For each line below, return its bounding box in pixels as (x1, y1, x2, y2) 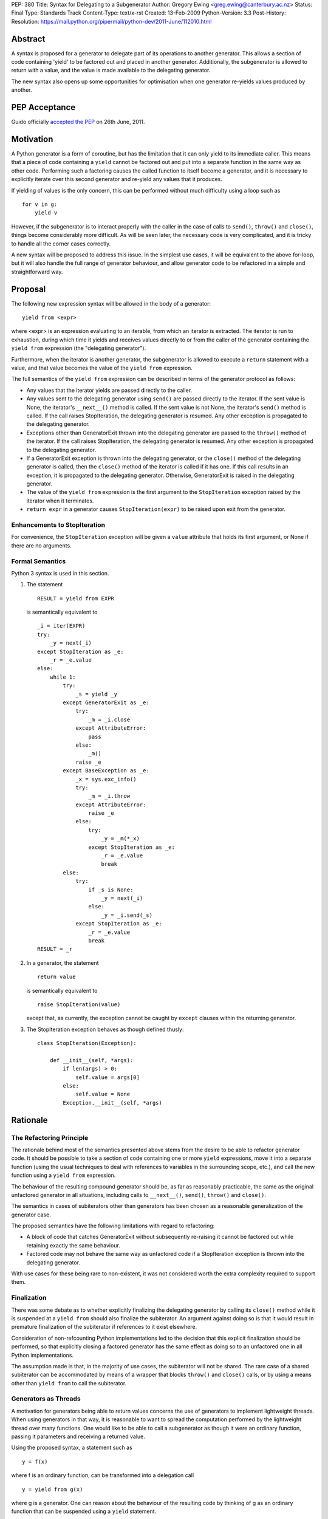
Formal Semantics (11, 557, 66, 565)
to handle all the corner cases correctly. (11, 240, 111, 247)
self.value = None (75, 1091, 131, 1098)
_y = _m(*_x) (101, 835, 140, 842)
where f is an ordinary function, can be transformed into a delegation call (11, 1472, 194, 1479)
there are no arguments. (11, 541, 72, 549)
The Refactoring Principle (11, 1133, 89, 1142)
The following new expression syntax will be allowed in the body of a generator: (11, 300, 211, 307)
